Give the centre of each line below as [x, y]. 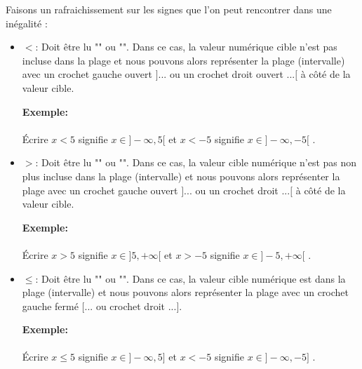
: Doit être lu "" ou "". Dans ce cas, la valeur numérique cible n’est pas [186, 47]
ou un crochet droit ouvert [226, 74]
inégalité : [27, 23]
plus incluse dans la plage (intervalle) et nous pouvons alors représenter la [181, 176]
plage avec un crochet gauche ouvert [100, 190]
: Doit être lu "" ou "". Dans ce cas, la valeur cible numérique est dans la [190, 278]
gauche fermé [50, 306]
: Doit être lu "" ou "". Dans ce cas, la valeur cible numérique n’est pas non [196, 162]
